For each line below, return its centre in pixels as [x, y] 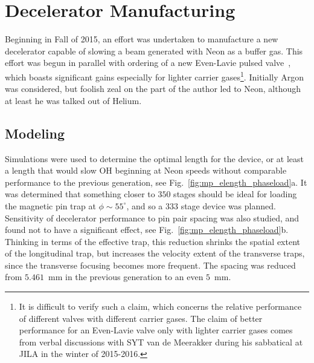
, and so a [145, 205]
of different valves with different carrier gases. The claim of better [141, 318]
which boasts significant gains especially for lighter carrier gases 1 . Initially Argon [155, 76]
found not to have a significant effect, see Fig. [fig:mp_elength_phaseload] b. [147, 230]
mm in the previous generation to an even [126, 277]
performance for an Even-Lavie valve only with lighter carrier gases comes [156, 330]
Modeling [35, 133]
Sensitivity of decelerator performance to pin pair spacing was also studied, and [152, 217]
